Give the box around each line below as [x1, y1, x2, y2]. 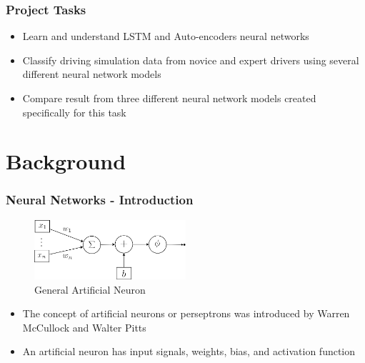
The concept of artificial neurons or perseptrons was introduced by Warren [22, 306, 350, 321]
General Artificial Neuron [34, 282, 146, 297]
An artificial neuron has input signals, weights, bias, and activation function [22, 344, 356, 359]
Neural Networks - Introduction [6, 191, 194, 209]
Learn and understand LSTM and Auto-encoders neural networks [22, 29, 309, 44]
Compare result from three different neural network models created [22, 91, 316, 105]
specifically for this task [22, 104, 126, 119]
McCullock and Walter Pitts [22, 319, 146, 334]
